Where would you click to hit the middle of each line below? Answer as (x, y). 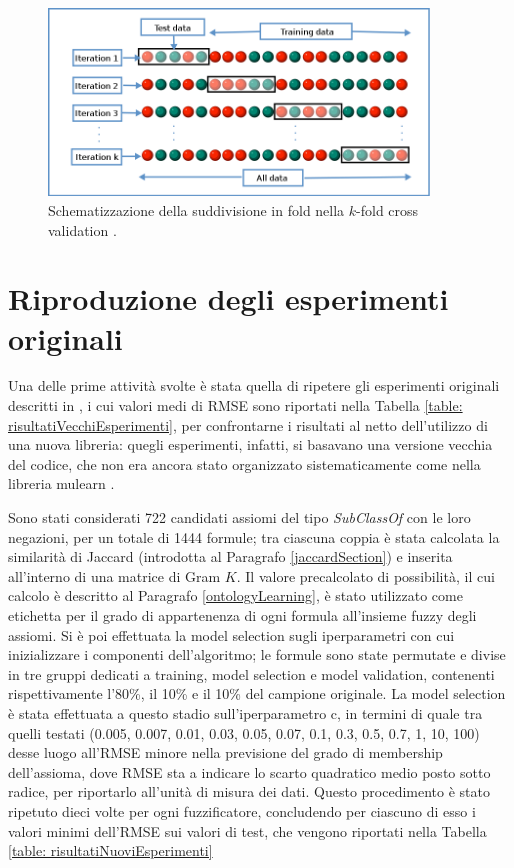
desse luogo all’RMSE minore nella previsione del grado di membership (225, 752)
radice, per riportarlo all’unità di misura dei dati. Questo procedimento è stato (249, 791)
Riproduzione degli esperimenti (228, 298)
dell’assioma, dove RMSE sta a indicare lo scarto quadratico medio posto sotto (249, 771)
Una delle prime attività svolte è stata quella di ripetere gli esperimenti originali (254, 385)
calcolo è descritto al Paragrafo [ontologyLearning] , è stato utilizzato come (235, 595)
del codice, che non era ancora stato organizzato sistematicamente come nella (244, 463)
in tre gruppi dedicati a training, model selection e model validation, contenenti (251, 673)
